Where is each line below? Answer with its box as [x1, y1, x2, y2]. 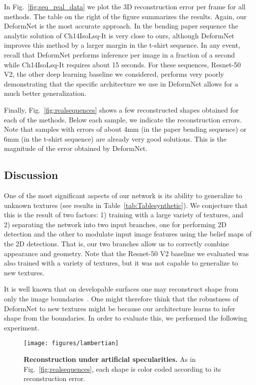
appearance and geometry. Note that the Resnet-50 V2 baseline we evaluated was [4, 248, 249, 258]
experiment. [4, 322, 39, 332]
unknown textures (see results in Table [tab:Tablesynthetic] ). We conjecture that [4, 200, 248, 210]
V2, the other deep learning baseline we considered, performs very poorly [4, 69, 224, 79]
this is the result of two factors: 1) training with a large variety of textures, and [4, 209, 244, 220]
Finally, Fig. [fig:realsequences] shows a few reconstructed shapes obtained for [4, 104, 239, 115]
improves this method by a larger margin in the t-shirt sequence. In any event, [4, 40, 240, 50]
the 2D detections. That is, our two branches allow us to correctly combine [4, 238, 229, 249]
